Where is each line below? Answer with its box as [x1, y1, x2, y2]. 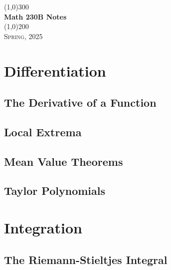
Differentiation [4, 60, 106, 81]
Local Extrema [4, 124, 82, 139]
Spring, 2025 [4, 31, 43, 41]
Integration [4, 217, 82, 238]
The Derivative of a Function [4, 95, 157, 110]
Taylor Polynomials [4, 183, 106, 198]
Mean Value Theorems [4, 153, 123, 169]
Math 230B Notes [4, 11, 67, 22]
